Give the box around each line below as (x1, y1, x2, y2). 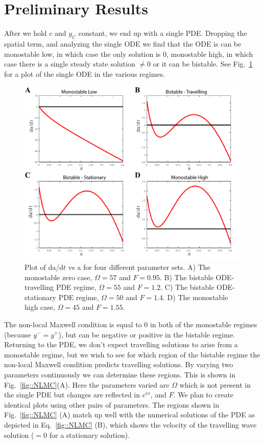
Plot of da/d (25, 262, 64, 272)
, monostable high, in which (166, 48, 253, 59)
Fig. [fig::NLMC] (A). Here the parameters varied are (4, 379, 170, 390)
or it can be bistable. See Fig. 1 (153, 58, 253, 69)
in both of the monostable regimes (150, 319, 257, 329)
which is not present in (179, 379, 251, 390)
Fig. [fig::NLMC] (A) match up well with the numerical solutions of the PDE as (4, 409, 255, 420)
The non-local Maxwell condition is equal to (4, 319, 142, 329)
